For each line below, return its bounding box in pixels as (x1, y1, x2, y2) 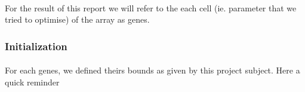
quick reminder (5, 75, 60, 88)
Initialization (5, 38, 67, 53)
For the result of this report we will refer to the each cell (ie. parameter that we (5, 1, 297, 14)
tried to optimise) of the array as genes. (5, 13, 150, 26)
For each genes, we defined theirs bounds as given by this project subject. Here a (5, 64, 300, 76)
